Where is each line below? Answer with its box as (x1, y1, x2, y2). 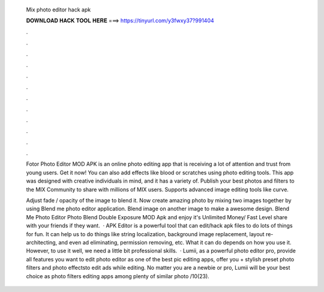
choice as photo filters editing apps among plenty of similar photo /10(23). (26, 272, 209, 279)
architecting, (26, 239, 58, 246)
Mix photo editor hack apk (26, 6, 91, 13)
